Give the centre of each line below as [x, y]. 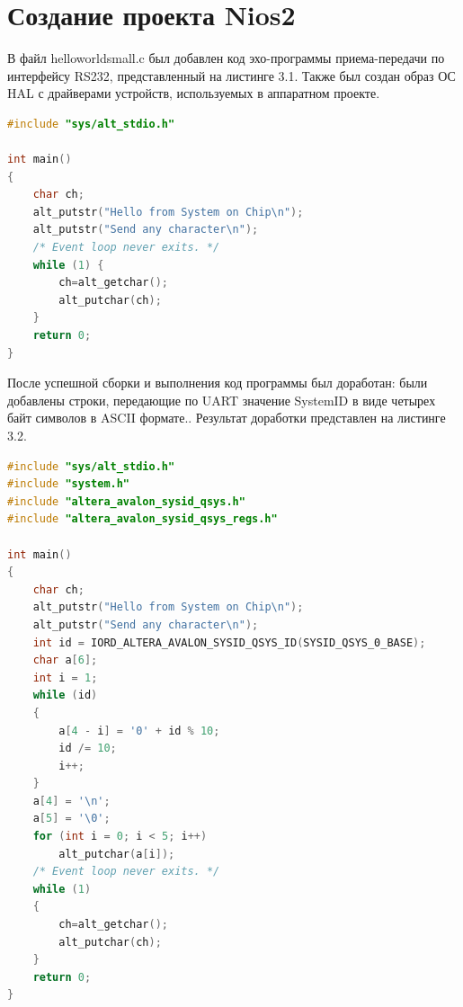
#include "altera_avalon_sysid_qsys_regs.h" [142, 519]
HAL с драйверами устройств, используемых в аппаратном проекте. [194, 93]
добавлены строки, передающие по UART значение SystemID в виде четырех [222, 400]
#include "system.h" [69, 484]
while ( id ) [65, 695]
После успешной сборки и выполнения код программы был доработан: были [218, 383]
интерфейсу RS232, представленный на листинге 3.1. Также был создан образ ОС [231, 75]
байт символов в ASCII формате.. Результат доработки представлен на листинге [227, 418]
